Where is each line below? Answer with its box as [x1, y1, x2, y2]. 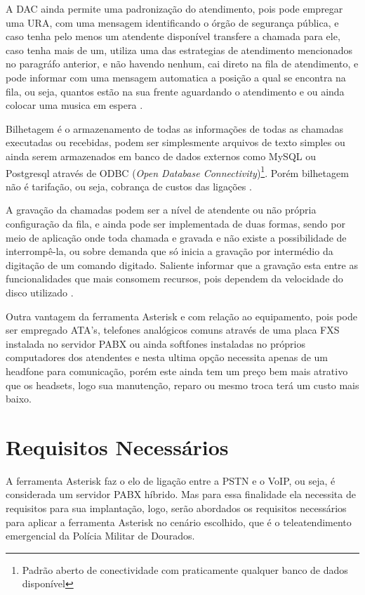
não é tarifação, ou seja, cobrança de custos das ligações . [6, 178, 252, 193]
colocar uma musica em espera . [6, 98, 143, 112]
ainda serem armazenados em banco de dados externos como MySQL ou [6, 148, 316, 163]
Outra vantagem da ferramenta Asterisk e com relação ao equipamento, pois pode [6, 308, 357, 323]
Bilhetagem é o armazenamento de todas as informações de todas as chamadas [6, 121, 343, 136]
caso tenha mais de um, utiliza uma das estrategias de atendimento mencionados [6, 42, 352, 57]
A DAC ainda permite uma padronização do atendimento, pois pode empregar [6, 1, 343, 15]
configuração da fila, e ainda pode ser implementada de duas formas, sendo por [6, 216, 345, 230]
